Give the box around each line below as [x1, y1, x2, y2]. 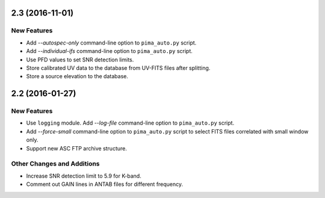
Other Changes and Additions [11, 159, 100, 168]
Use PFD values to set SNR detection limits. [26, 56, 134, 63]
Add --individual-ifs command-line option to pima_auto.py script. [26, 48, 193, 55]
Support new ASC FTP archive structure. [26, 144, 128, 152]
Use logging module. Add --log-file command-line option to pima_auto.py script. [26, 119, 235, 126]
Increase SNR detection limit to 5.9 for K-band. [26, 172, 141, 179]
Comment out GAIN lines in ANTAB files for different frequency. [26, 181, 184, 188]
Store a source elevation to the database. [26, 73, 129, 80]
